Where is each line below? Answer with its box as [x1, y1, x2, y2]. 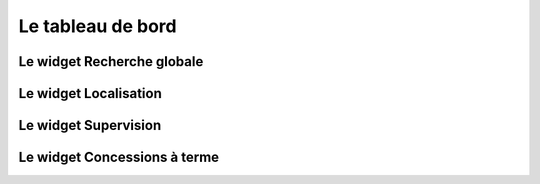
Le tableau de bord [18, 15, 177, 37]
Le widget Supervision [18, 117, 162, 134]
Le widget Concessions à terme [18, 149, 220, 166]
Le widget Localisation [18, 85, 162, 102]
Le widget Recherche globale [18, 53, 204, 70]
